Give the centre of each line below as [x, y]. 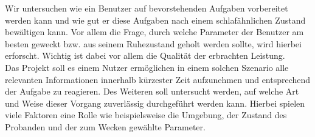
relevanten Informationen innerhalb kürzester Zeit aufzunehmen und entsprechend [158, 79]
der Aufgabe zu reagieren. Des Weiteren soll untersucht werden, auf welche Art [152, 91]
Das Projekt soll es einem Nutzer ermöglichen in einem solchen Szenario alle [147, 67]
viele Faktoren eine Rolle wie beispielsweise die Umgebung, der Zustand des [146, 115]
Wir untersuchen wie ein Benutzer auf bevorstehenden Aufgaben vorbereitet [147, 8]
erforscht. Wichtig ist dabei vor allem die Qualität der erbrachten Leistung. [145, 55]
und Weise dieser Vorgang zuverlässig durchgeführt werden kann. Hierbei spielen [155, 103]
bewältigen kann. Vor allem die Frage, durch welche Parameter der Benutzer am [154, 32]
